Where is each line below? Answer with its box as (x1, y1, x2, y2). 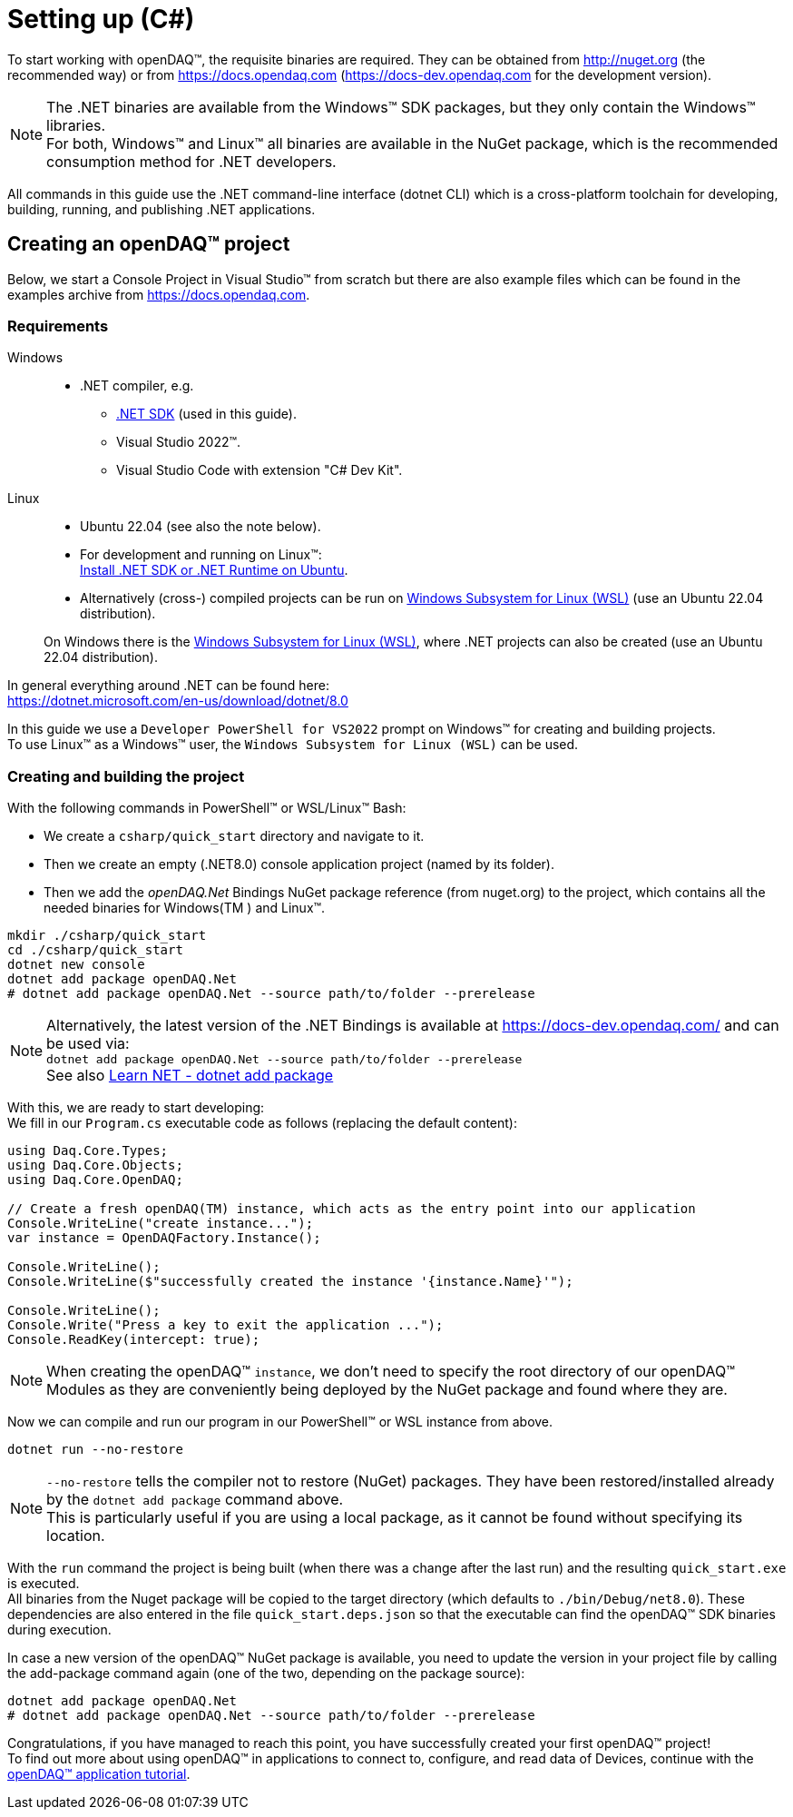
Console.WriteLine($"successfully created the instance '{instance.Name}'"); (7, 1274, 573, 1289)
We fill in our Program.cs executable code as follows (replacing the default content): (7, 1115, 517, 1131)
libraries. (46, 115, 106, 134)
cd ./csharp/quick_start (7, 943, 183, 958)
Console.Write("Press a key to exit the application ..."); (7, 1318, 444, 1333)
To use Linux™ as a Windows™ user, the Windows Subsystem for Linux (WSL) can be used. (7, 736, 579, 753)
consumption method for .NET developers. (46, 152, 337, 171)
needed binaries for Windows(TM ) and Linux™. (44, 900, 326, 916)
